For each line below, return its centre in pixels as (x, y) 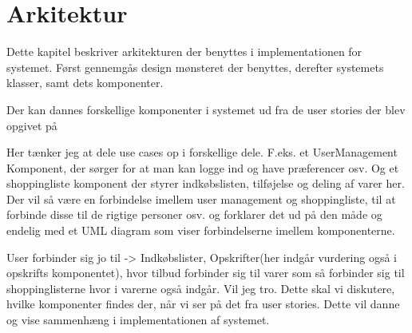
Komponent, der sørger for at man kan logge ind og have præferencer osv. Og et (203, 167)
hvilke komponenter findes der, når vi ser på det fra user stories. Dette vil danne (203, 304)
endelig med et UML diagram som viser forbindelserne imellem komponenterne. (201, 230)
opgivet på (32, 125)
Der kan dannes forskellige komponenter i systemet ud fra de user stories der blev (206, 109)
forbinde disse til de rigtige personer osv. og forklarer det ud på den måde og (194, 214)
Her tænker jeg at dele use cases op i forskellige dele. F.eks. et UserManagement (202, 152)
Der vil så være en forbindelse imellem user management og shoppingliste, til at (201, 198)
